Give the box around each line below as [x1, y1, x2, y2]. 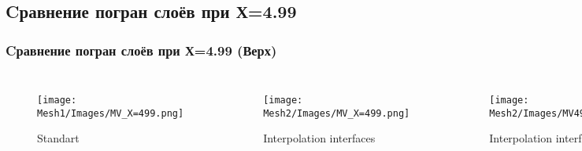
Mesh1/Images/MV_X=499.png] [37, 107, 184, 119]
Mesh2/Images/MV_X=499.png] [263, 107, 410, 119]
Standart [37, 130, 80, 146]
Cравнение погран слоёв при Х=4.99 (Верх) [6, 40, 277, 59]
